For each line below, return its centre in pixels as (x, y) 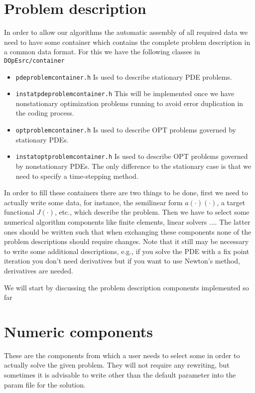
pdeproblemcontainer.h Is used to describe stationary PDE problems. (124, 76)
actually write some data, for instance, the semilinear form (93, 202)
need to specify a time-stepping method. (77, 176)
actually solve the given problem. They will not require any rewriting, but (117, 365)
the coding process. (45, 113)
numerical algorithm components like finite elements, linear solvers (106, 221)
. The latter (233, 221)
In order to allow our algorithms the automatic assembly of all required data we (126, 32)
